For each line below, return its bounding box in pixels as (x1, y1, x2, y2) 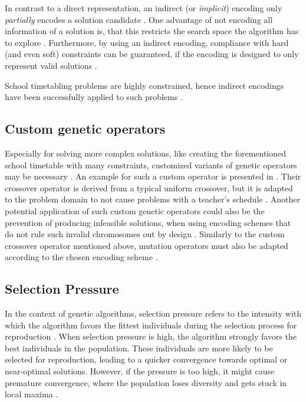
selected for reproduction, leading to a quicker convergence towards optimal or (5, 353, 288, 366)
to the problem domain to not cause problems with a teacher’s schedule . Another (5, 193, 300, 205)
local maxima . (5, 388, 58, 400)
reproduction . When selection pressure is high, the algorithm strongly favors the (5, 330, 297, 343)
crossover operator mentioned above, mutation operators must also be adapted (5, 239, 288, 251)
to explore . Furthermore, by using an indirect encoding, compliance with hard (5, 36, 289, 48)
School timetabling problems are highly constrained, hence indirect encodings (5, 79, 284, 91)
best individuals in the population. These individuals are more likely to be (5, 341, 273, 354)
